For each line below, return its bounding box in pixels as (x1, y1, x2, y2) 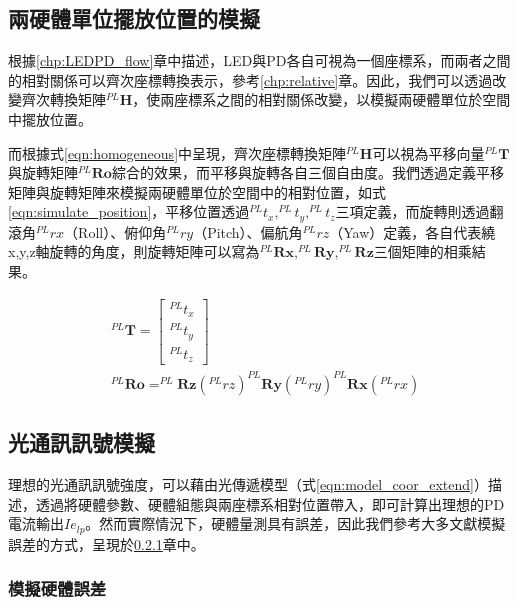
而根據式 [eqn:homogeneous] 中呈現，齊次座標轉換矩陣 (8, 142, 347, 163)
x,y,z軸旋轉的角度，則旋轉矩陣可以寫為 (8, 241, 260, 262)
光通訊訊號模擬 (8, 427, 155, 458)
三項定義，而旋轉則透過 (335, 201, 490, 222)
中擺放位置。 (8, 108, 92, 129)
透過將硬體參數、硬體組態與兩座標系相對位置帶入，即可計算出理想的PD (35, 493, 505, 514)
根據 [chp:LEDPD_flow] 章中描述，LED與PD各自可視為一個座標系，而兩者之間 (8, 50, 511, 71)
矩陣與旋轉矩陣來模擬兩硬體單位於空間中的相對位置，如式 (8, 181, 386, 202)
